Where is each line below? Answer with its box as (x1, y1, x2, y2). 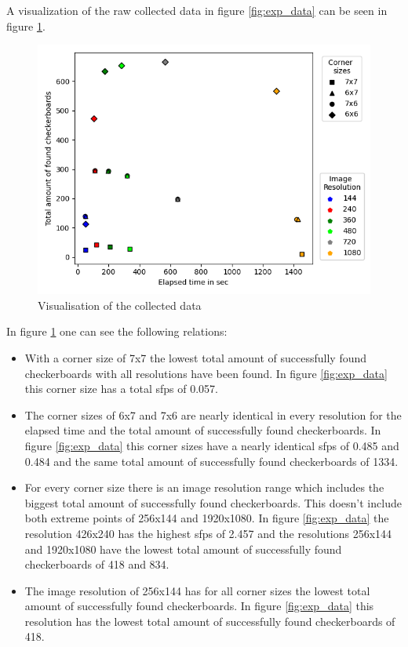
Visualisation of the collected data (38, 296, 202, 313)
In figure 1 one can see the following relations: (6, 323, 228, 340)
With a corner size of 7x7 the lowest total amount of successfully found (24, 349, 367, 365)
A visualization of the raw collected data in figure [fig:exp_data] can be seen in (6, 2, 388, 18)
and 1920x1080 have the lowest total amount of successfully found (24, 540, 342, 557)
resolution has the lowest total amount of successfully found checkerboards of (24, 612, 395, 629)
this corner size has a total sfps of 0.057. (24, 380, 219, 397)
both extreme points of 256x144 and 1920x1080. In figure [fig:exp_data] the (24, 510, 389, 526)
